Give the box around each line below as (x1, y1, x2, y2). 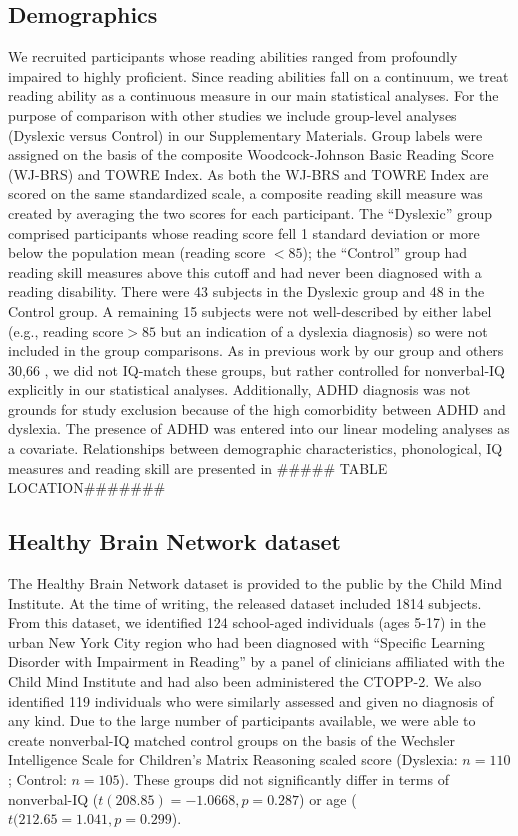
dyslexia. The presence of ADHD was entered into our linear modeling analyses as (8, 418, 510, 439)
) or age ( (299, 788, 357, 809)
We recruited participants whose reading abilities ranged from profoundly (8, 46, 458, 67)
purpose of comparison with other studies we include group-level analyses (8, 104, 457, 125)
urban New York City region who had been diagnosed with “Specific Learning (8, 631, 485, 652)
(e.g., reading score (8, 320, 124, 341)
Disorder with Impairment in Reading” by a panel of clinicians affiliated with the (8, 651, 505, 672)
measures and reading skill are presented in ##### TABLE (8, 457, 388, 478)
